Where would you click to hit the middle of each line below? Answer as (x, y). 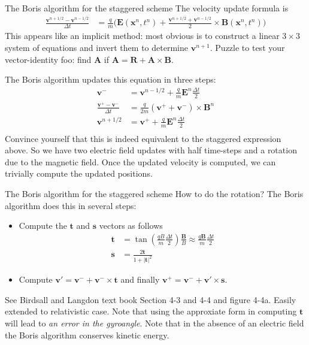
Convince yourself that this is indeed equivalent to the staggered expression (143, 138)
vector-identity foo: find (48, 59)
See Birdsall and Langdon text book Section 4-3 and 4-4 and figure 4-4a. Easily (151, 299)
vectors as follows (131, 226)
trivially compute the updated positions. (79, 173)
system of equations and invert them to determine (96, 47)
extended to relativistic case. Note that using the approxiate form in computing (151, 311)
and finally (140, 279)
